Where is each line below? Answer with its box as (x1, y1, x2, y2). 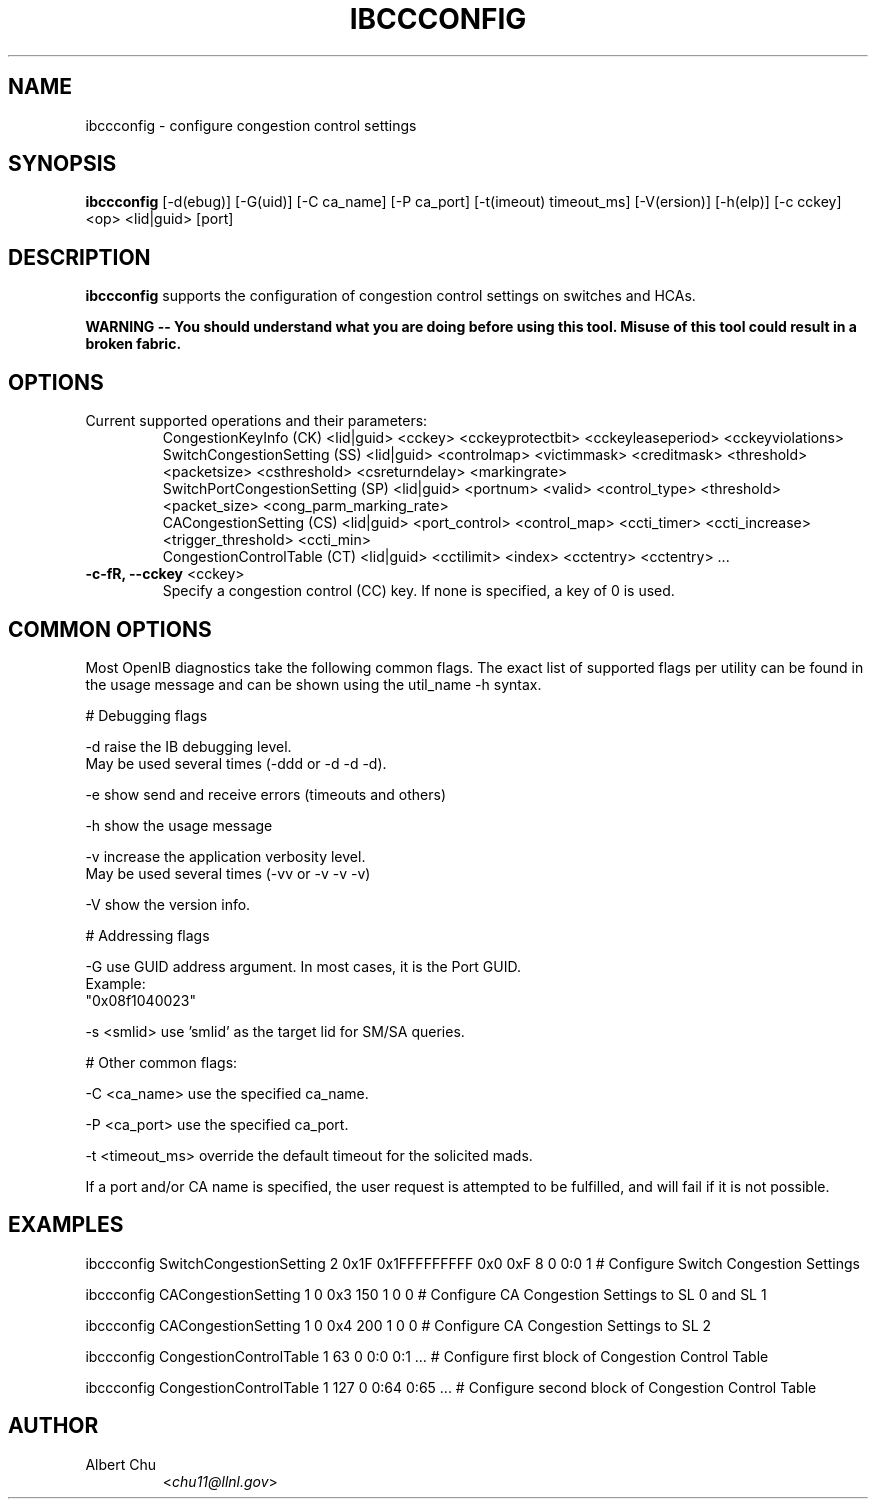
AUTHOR (8, 1413, 99, 1439)
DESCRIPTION (8, 244, 151, 270)
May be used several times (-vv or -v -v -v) (85, 864, 371, 882)
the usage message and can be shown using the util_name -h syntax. (85, 675, 542, 693)
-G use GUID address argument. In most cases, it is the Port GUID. (85, 957, 522, 975)
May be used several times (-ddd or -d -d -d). (85, 754, 387, 772)
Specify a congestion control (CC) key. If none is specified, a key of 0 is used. (162, 582, 675, 600)
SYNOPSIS (8, 151, 117, 177)
